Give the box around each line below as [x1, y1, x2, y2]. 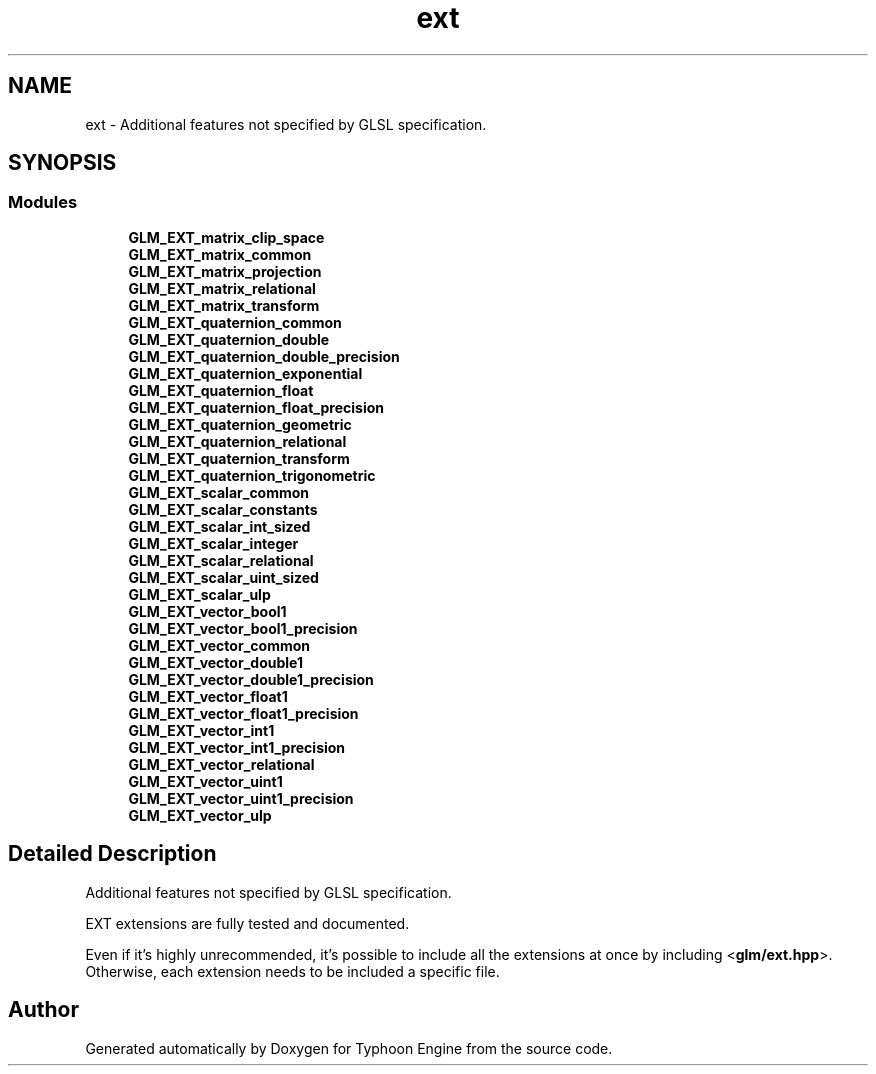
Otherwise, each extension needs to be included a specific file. [85, 962, 500, 980]
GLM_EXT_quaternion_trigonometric [128, 466, 376, 484]
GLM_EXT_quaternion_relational [128, 432, 347, 450]
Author [8, 997, 79, 1023]
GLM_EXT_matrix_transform [128, 296, 320, 314]
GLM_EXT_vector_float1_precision [128, 704, 359, 722]
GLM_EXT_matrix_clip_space [128, 228, 325, 246]
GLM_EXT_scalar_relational [128, 551, 314, 569]
